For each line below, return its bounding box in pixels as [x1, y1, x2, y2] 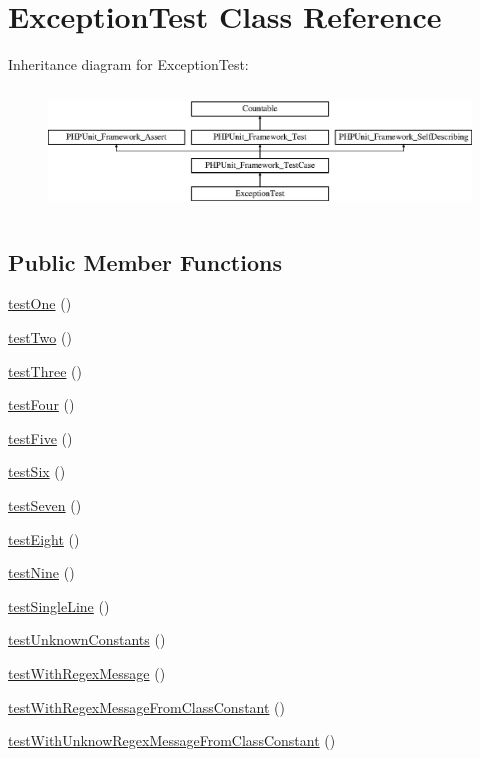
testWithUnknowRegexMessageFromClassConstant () [8, 730, 336, 751]
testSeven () [8, 494, 82, 515]
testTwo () [8, 326, 72, 347]
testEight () [8, 528, 80, 549]
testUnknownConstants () [8, 629, 166, 650]
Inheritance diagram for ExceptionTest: [8, 54, 249, 75]
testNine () [8, 562, 75, 583]
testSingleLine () [8, 595, 110, 616]
